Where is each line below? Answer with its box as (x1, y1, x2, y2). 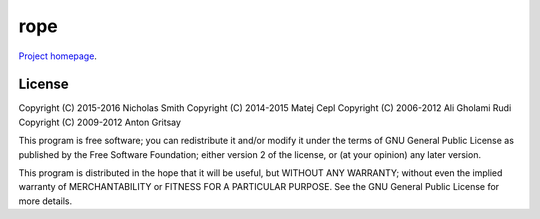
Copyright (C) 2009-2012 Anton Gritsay (18, 116, 182, 128)
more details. (18, 195, 73, 207)
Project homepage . (18, 50, 97, 62)
